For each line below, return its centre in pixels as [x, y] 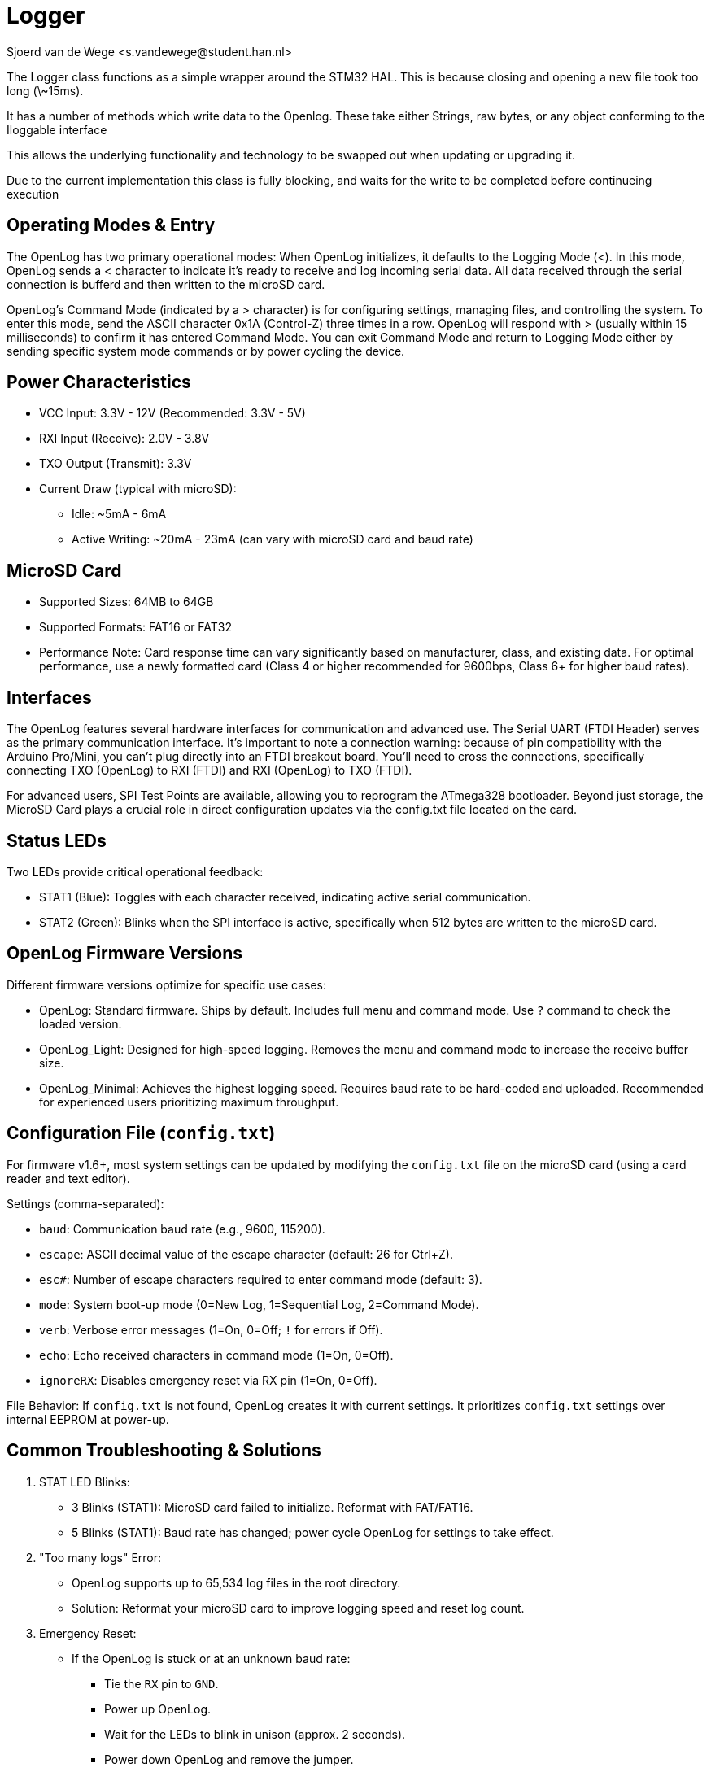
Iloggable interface [57, 129]
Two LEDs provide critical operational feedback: [135, 871]
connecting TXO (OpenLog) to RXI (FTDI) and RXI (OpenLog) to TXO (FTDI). [209, 770]
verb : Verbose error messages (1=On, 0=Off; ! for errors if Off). [211, 1329]
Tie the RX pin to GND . [161, 1683]
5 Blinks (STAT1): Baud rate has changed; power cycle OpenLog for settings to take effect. [313, 1532]
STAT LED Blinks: [85, 1482]
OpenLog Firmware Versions [125, 954]
